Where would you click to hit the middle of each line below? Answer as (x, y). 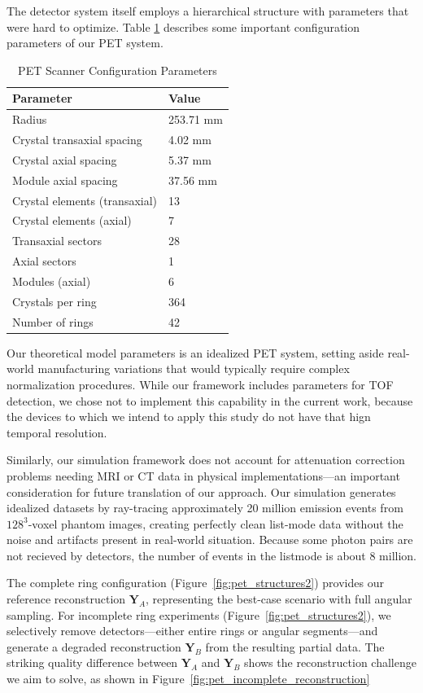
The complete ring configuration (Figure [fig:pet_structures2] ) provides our (195, 583)
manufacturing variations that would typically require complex (194, 368)
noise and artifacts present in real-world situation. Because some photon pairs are (210, 539)
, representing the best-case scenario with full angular (279, 599)
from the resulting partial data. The (295, 646)
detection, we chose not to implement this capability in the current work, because (210, 400)
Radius (30, 119)
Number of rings (53, 321)
